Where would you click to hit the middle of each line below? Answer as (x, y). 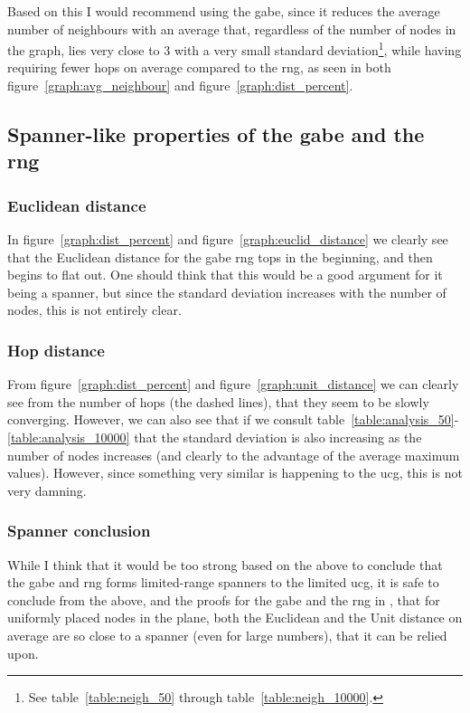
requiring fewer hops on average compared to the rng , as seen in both (199, 67)
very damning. (47, 490)
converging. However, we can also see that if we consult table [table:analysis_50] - (233, 419)
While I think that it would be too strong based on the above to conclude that (225, 564)
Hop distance (56, 350)
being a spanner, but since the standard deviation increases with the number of (227, 292)
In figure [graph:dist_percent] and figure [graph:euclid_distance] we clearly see (228, 239)
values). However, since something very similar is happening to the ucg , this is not (235, 473)
